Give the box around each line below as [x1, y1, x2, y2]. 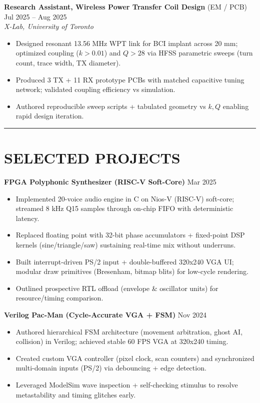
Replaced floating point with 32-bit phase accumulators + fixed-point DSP [15, 229, 245, 240]
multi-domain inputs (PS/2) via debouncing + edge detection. [15, 362, 206, 373]
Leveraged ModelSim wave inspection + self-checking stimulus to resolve [15, 379, 238, 389]
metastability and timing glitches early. [15, 389, 136, 399]
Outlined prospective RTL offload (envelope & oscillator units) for [15, 282, 218, 293]
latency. [15, 212, 39, 223]
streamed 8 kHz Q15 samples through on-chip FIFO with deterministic [15, 203, 233, 213]
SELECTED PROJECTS [4, 147, 180, 168]
